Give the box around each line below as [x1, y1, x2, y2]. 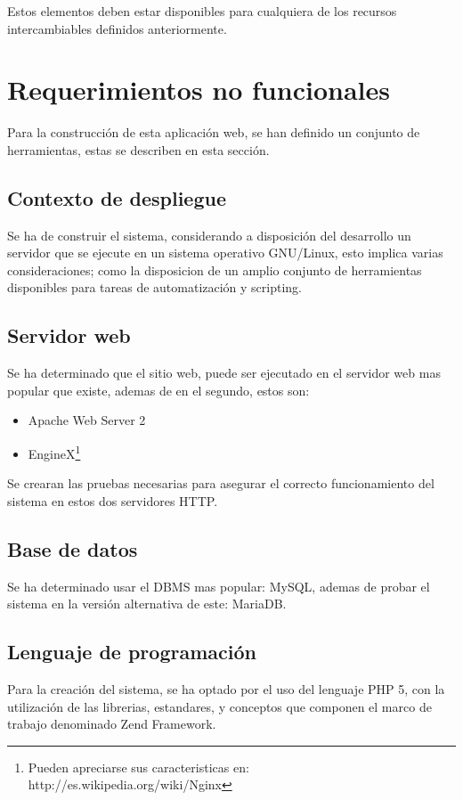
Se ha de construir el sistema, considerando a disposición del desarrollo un [7, 225, 411, 244]
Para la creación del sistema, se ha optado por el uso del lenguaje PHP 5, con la [7, 680, 445, 698]
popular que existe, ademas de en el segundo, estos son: [7, 380, 310, 399]
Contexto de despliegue [7, 184, 226, 211]
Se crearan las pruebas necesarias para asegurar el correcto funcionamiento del [7, 474, 435, 493]
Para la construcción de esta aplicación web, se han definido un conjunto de [7, 123, 420, 142]
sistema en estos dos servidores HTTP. [7, 491, 218, 510]
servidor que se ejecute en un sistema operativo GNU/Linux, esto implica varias [7, 243, 443, 262]
